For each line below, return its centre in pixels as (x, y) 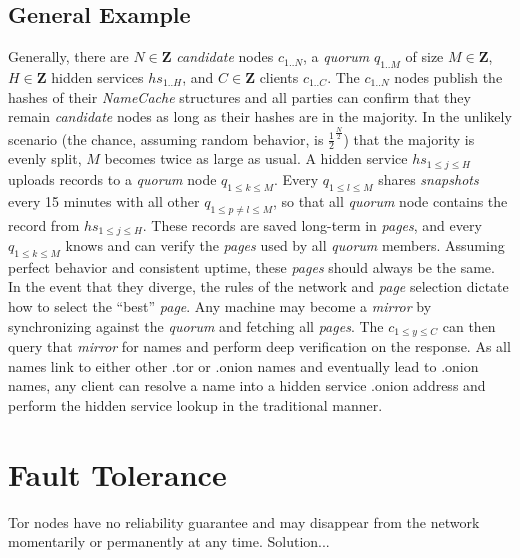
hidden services (97, 77)
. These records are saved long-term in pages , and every (312, 224)
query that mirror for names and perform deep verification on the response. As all (259, 346)
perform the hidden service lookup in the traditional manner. (195, 404)
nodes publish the (448, 77)
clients (279, 77)
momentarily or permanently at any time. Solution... (169, 541)
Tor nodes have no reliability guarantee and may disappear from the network (244, 521)
